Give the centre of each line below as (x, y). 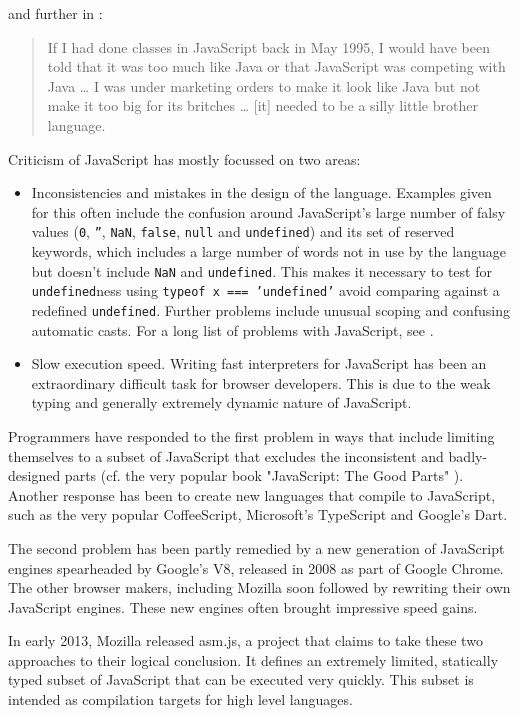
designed (34, 475)
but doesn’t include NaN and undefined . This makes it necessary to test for (261, 270)
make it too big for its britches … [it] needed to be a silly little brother (262, 105)
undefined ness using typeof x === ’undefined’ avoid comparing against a (265, 290)
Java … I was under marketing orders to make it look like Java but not (264, 85)
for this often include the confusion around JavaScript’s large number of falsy (268, 211)
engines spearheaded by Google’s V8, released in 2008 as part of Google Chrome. (256, 567)
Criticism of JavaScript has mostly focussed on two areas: (184, 158)
